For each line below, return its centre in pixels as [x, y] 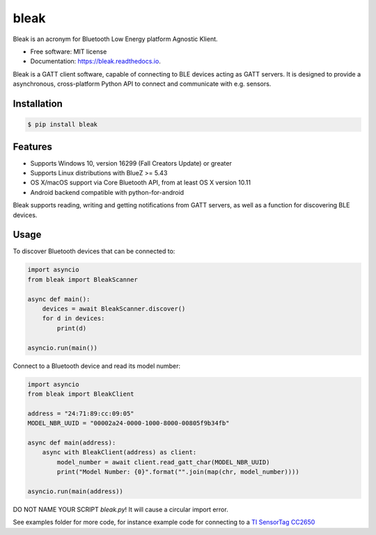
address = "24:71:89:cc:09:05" [81, 413]
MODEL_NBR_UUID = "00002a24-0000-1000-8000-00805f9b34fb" [128, 423]
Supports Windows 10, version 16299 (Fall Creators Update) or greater [131, 163]
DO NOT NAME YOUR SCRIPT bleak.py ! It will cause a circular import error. [121, 509]
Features [32, 146]
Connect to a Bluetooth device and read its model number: [97, 366]
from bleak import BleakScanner [83, 279]
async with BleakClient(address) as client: [119, 453]
